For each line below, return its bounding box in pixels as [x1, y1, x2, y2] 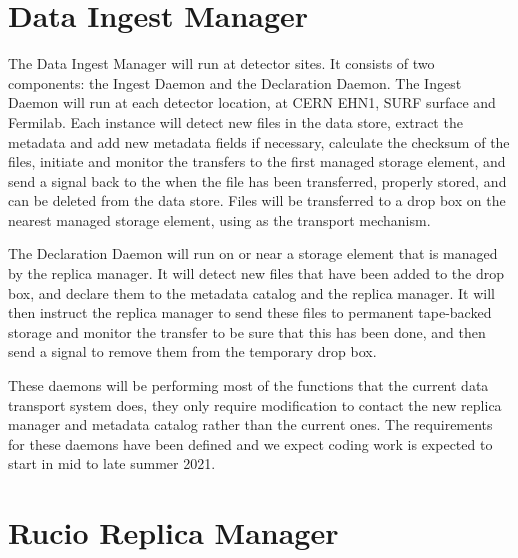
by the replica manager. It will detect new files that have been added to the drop [8, 263, 505, 284]
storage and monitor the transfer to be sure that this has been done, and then [8, 321, 486, 342]
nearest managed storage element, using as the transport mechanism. [8, 209, 431, 230]
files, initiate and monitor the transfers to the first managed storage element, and [8, 151, 506, 172]
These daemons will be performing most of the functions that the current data [8, 375, 489, 396]
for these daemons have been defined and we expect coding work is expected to [8, 433, 493, 454]
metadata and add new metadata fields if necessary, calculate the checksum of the [8, 131, 510, 152]
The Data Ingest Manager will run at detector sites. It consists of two [8, 53, 435, 74]
